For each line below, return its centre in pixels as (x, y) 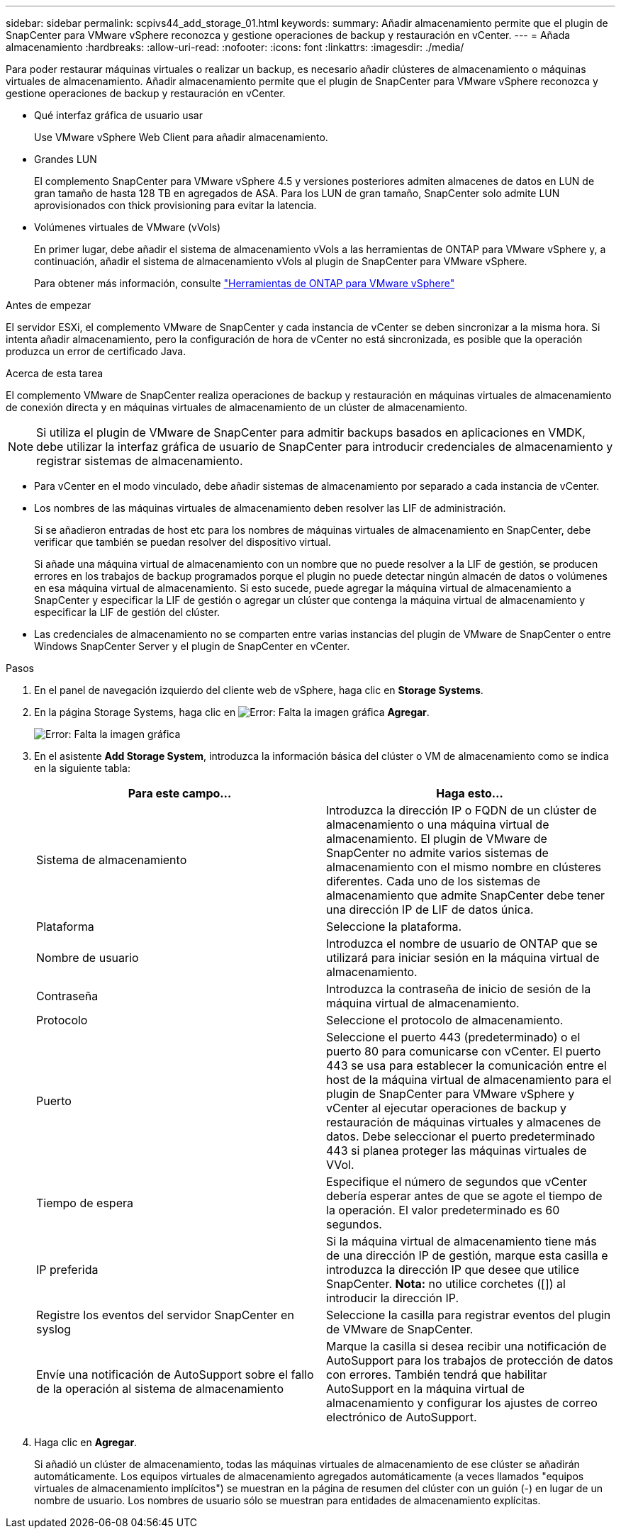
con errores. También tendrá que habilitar (437, 1375)
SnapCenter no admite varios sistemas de (437, 853)
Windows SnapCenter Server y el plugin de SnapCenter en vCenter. (192, 646)
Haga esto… (470, 793)
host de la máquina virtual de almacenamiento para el (469, 1080)
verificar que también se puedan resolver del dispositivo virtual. (183, 542)
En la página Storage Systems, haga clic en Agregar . (232, 712)
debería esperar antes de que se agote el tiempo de (464, 1196)
